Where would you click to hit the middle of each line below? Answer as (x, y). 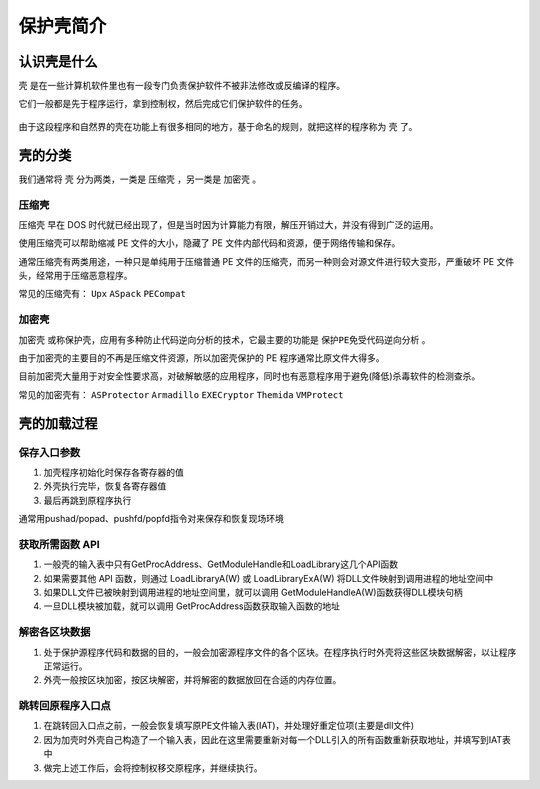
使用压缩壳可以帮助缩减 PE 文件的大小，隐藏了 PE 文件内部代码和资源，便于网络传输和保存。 (209, 243)
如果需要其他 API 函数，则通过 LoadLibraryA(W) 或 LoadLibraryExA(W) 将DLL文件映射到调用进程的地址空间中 (268, 578)
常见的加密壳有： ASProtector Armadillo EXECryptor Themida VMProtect (181, 394)
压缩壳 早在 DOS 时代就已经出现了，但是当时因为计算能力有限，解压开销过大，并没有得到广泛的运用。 (228, 224)
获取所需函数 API (59, 544)
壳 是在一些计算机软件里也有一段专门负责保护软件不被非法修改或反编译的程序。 (181, 86)
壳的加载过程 (58, 423)
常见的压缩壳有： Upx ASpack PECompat (102, 294)
